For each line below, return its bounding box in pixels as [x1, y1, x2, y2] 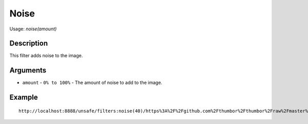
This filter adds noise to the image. [9, 52, 83, 59]
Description [9, 39, 48, 48]
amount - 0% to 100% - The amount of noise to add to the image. [22, 80, 163, 86]
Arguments [9, 66, 47, 75]
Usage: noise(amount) [9, 26, 57, 32]
